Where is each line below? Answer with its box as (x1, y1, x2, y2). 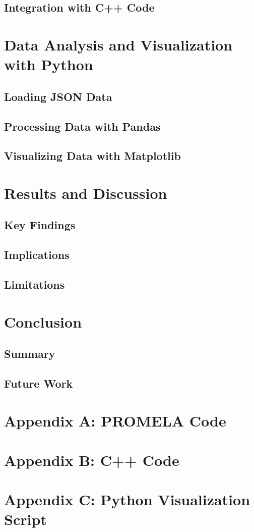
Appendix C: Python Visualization (4, 489, 250, 510)
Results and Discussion (4, 182, 167, 203)
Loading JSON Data (4, 88, 112, 104)
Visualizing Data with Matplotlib (4, 148, 181, 164)
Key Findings (4, 217, 76, 233)
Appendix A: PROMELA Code (4, 410, 226, 431)
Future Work (4, 375, 73, 391)
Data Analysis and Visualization (4, 34, 233, 55)
